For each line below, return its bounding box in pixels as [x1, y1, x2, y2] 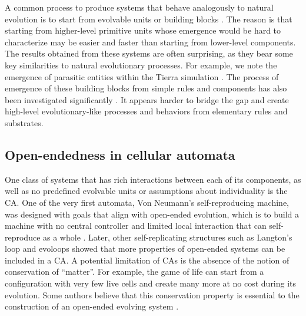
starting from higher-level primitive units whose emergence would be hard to [5, 24, 281, 37]
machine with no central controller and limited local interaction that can [5, 219, 267, 232]
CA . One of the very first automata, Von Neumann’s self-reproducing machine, [5, 196, 290, 208]
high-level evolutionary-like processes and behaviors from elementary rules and [5, 105, 288, 117]
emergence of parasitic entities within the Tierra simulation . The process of [5, 70, 279, 83]
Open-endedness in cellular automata [5, 145, 235, 163]
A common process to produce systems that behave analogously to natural [5, 1, 274, 13]
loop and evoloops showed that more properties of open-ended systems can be [5, 242, 285, 255]
